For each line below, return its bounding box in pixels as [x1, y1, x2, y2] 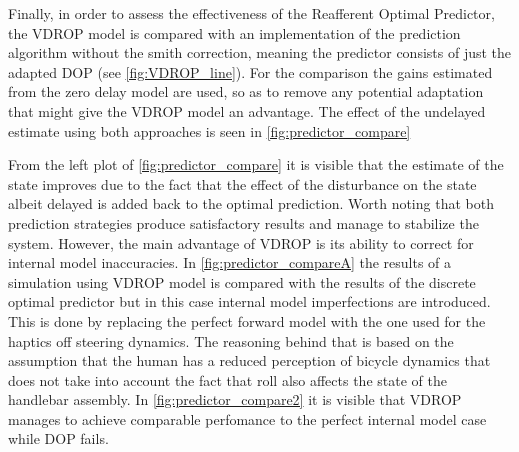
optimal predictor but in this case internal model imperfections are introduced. [8, 291, 491, 312]
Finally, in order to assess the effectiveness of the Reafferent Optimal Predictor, [8, 3, 495, 23]
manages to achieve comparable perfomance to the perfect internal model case [8, 408, 487, 429]
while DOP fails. [8, 428, 109, 449]
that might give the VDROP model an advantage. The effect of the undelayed [8, 100, 486, 121]
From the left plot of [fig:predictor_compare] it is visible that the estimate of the [8, 154, 504, 175]
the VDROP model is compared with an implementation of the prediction [8, 22, 461, 43]
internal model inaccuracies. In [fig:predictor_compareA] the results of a [8, 252, 452, 273]
